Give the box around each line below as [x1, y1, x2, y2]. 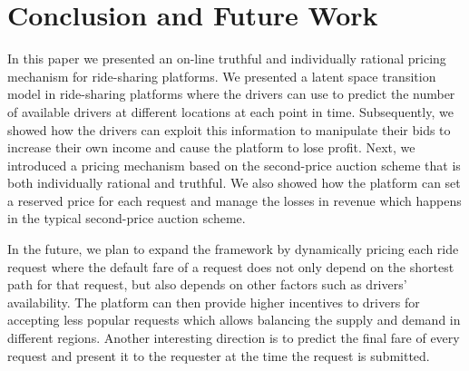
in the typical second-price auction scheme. [7, 209, 246, 228]
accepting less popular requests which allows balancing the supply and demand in [7, 310, 461, 329]
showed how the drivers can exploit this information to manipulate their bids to [7, 120, 451, 139]
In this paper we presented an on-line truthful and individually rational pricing [7, 49, 446, 68]
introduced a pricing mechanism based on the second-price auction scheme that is [7, 155, 461, 174]
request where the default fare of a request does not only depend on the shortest [7, 257, 454, 276]
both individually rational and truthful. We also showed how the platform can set [7, 173, 461, 192]
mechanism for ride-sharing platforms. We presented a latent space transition [7, 66, 436, 85]
